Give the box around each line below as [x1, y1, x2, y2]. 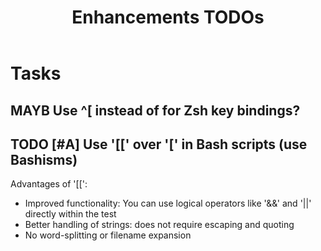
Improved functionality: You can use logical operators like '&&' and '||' [24, 197, 312, 210]
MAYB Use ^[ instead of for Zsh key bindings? [10, 102, 301, 119]
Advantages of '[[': [10, 178, 88, 190]
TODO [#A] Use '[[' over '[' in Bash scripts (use [10, 136, 308, 153]
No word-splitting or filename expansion [24, 229, 192, 241]
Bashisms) [10, 151, 78, 168]
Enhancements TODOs [71, 6, 265, 29]
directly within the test [24, 208, 117, 220]
